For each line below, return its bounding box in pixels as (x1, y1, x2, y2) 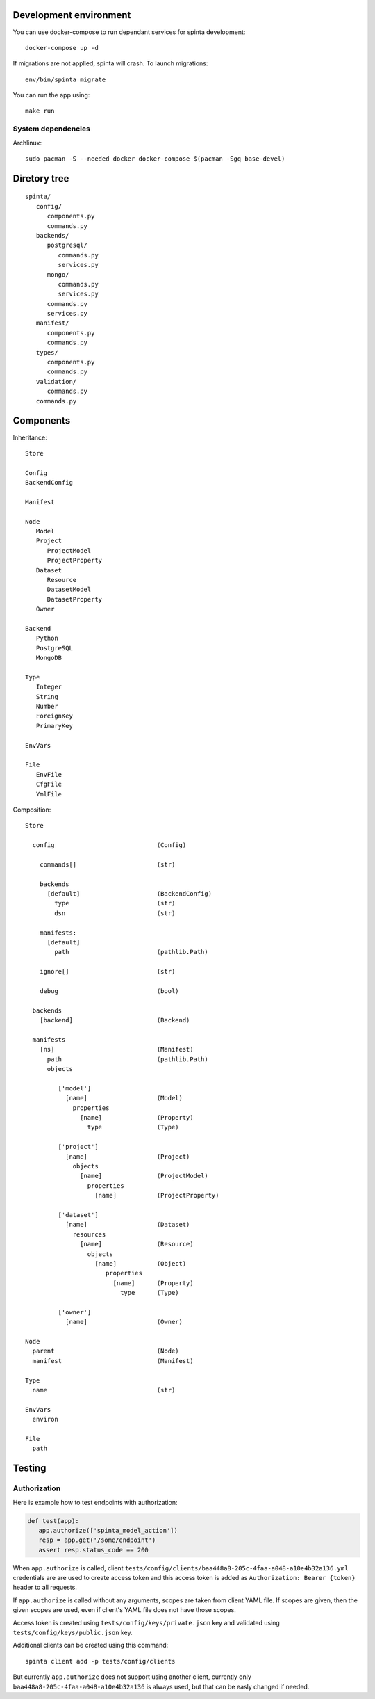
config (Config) (32, 842, 187, 849)
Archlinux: (12, 138, 42, 147)
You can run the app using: (12, 91, 90, 99)
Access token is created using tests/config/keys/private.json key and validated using (12, 1618, 281, 1627)
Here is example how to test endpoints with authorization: (12, 1498, 178, 1506)
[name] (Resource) (80, 1240, 194, 1248)
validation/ (35, 378, 77, 385)
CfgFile (35, 780, 62, 789)
